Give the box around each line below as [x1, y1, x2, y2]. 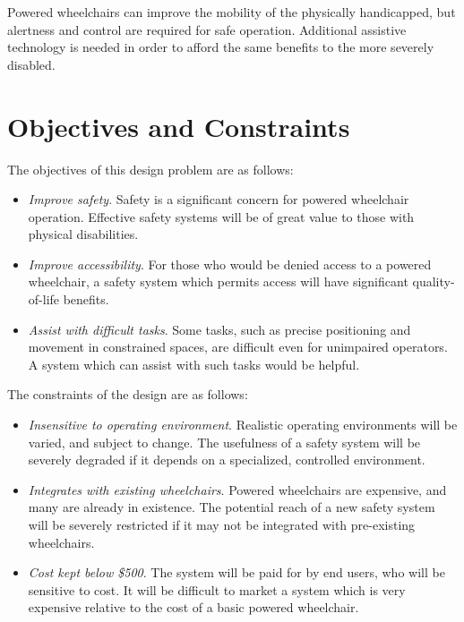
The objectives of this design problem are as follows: [7, 159, 294, 178]
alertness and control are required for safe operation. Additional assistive [7, 20, 407, 38]
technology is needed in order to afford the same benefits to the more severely [7, 38, 434, 56]
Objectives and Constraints [7, 107, 350, 144]
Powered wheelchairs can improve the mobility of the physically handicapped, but [7, 3, 456, 21]
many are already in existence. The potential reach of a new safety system [28, 498, 435, 516]
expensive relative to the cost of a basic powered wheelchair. [28, 598, 359, 617]
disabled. [7, 55, 56, 73]
